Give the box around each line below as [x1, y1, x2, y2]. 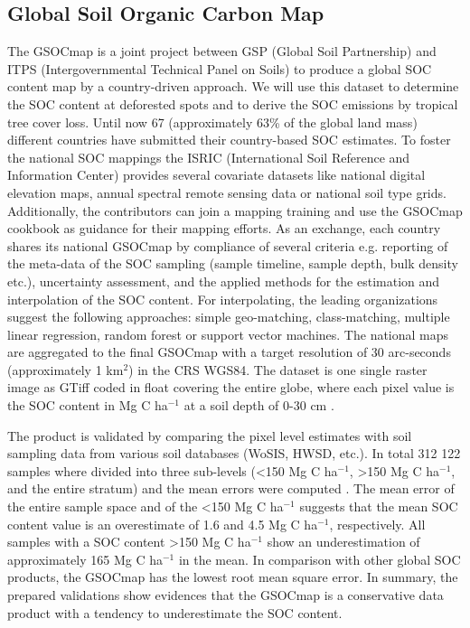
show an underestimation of [267, 532, 420, 551]
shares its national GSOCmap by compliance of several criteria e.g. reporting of [7, 236, 448, 255]
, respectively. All [329, 514, 426, 533]
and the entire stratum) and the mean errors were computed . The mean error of [7, 479, 455, 498]
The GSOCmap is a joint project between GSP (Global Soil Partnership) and [7, 42, 437, 61]
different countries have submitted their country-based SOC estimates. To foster [7, 130, 451, 149]
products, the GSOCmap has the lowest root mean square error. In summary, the [7, 567, 458, 586]
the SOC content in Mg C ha [7, 396, 168, 415]
